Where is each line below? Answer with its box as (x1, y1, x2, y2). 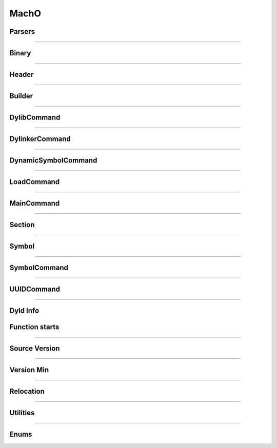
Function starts (9, 323, 60, 332)
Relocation (9, 387, 45, 396)
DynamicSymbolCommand (9, 156, 97, 165)
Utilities (9, 409, 35, 417)
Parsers (9, 27, 35, 36)
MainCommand (9, 199, 60, 208)
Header (9, 70, 34, 79)
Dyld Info (9, 307, 39, 315)
